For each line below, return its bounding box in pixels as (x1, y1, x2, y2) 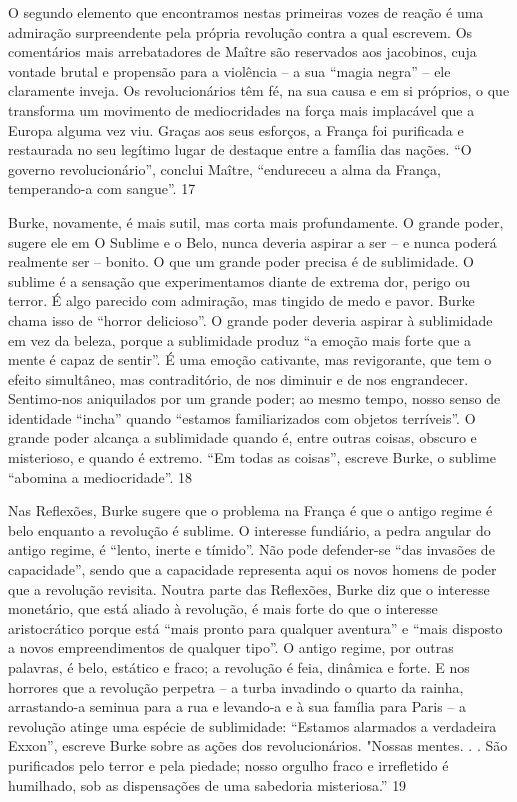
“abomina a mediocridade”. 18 (8, 466, 192, 487)
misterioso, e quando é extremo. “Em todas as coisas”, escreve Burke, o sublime (8, 447, 496, 468)
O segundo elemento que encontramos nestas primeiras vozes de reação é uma (8, 2, 484, 22)
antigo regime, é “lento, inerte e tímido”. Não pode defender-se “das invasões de (8, 539, 495, 560)
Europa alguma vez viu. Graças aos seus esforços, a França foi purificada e (8, 119, 464, 140)
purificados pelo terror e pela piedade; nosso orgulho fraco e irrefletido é (8, 754, 449, 775)
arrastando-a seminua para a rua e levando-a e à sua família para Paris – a (8, 696, 467, 717)
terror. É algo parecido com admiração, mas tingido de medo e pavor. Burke (8, 290, 475, 311)
